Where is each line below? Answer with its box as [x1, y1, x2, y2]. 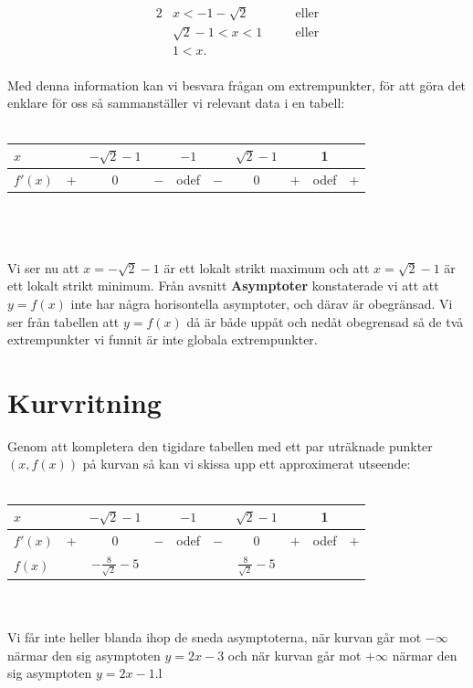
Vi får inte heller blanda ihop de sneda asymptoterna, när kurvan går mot [7, 628, 422, 647]
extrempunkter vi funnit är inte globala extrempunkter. [7, 330, 318, 349]
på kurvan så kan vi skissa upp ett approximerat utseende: [82, 454, 411, 473]
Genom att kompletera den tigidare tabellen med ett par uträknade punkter [7, 436, 433, 455]
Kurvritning [7, 383, 162, 420]
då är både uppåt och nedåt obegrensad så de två [186, 312, 464, 331]
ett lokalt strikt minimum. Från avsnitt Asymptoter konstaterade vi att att [7, 276, 439, 295]
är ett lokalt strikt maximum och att [163, 258, 370, 277]
